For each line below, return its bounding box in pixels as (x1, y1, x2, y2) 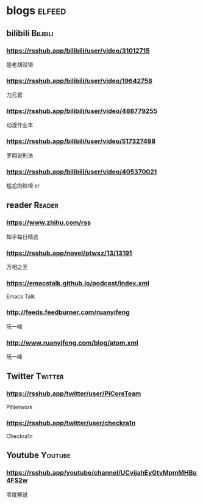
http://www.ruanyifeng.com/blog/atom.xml (6, 338, 138, 347)
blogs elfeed (6, 4, 66, 18)
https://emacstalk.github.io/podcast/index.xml (6, 279, 149, 287)
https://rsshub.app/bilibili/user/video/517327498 (6, 137, 156, 145)
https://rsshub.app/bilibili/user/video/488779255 (6, 107, 157, 115)
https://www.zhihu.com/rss (6, 218, 91, 227)
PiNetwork (6, 403, 33, 411)
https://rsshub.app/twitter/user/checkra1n (6, 418, 136, 427)
